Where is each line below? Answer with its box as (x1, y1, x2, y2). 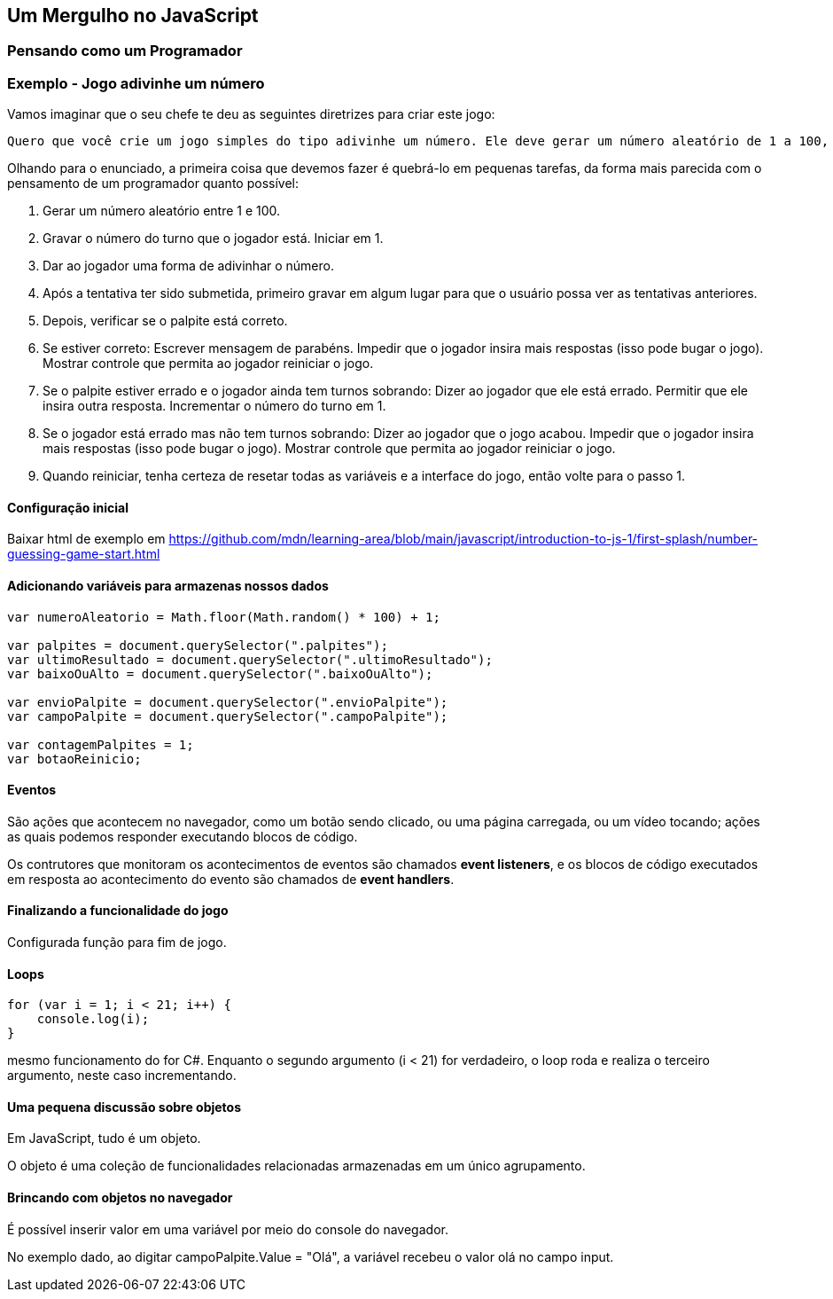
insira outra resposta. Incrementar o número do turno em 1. (43, 398, 386, 414)
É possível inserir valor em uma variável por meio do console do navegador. (7, 1221, 448, 1237)
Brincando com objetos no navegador (7, 1190, 233, 1206)
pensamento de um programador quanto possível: (7, 176, 299, 192)
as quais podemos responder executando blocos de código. (7, 828, 358, 844)
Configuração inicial (7, 499, 128, 515)
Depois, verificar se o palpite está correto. (43, 313, 288, 329)
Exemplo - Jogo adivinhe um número (7, 74, 265, 92)
